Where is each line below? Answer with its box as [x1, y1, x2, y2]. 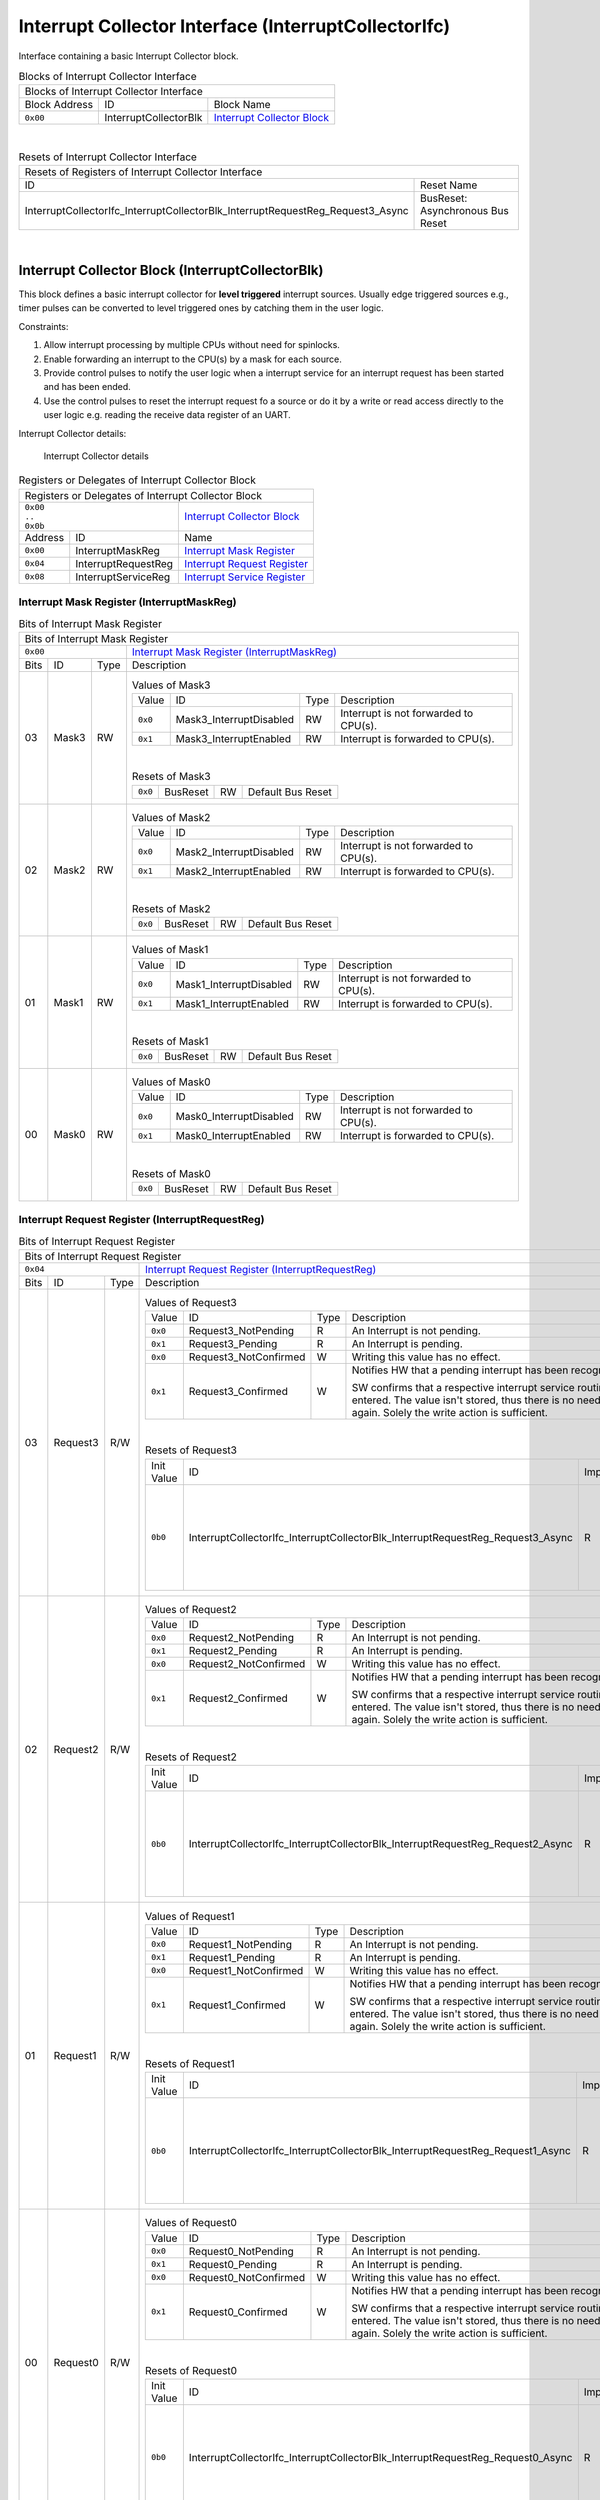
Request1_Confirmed [188, 1998, 287, 2012]
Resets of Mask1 [131, 1034, 209, 1048]
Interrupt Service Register [184, 570, 306, 584]
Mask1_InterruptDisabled [175, 977, 292, 991]
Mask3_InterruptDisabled [175, 713, 295, 727]
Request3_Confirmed [188, 1385, 289, 1399]
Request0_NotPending [188, 2244, 294, 2258]
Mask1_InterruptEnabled [175, 996, 290, 1010]
